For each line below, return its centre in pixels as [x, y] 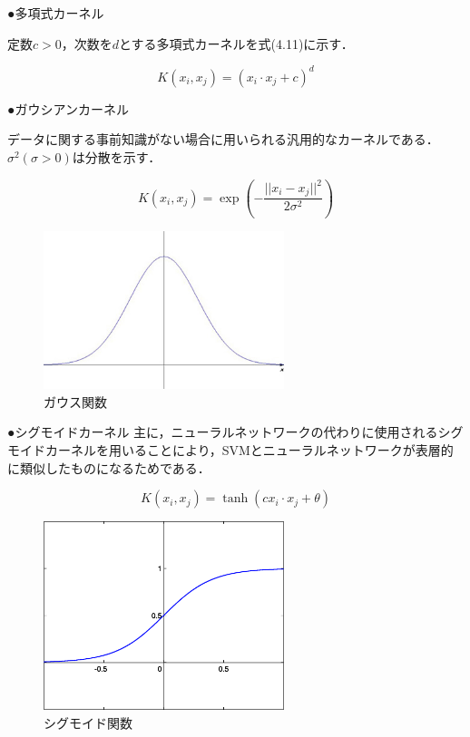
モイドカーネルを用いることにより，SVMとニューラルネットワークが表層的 [230, 450]
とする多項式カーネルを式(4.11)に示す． [236, 43]
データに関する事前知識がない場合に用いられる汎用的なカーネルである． [223, 139]
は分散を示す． [117, 156]
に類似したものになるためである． [109, 467]
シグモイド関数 [88, 723]
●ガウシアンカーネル [68, 108]
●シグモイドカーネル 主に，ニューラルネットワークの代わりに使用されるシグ [235, 432]
